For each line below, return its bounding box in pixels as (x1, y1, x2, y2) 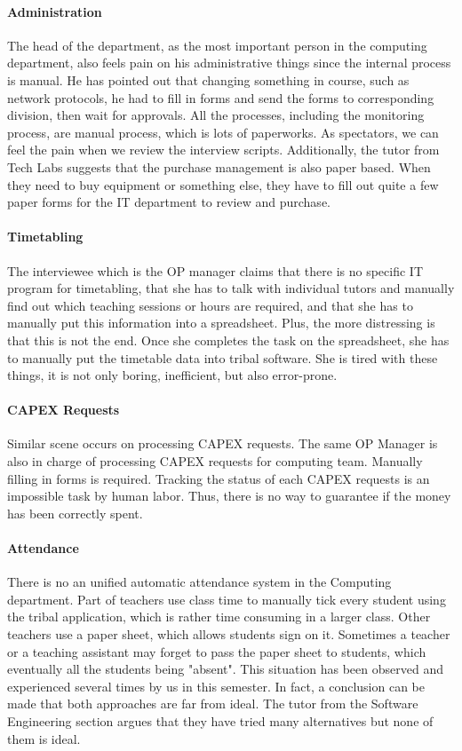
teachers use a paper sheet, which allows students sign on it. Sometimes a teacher (7, 625, 450, 644)
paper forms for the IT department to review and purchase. (7, 193, 331, 211)
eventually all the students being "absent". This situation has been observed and (7, 660, 443, 678)
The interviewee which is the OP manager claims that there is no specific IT (7, 261, 423, 280)
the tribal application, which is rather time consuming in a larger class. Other (7, 607, 431, 626)
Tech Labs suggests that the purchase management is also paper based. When (7, 157, 431, 176)
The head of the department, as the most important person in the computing (7, 36, 427, 54)
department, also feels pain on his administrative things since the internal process (7, 53, 451, 72)
